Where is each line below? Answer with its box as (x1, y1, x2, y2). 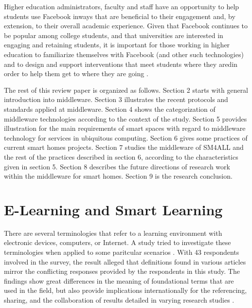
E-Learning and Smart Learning (4, 199, 223, 219)
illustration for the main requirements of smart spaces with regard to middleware (4, 123, 246, 133)
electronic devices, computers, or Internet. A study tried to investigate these (4, 237, 231, 247)
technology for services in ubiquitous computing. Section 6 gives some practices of (4, 132, 248, 143)
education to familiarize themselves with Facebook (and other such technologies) (4, 49, 244, 59)
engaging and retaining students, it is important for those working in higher (4, 40, 230, 50)
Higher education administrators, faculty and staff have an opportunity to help (4, 1, 239, 11)
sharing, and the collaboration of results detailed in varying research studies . (4, 294, 234, 305)
